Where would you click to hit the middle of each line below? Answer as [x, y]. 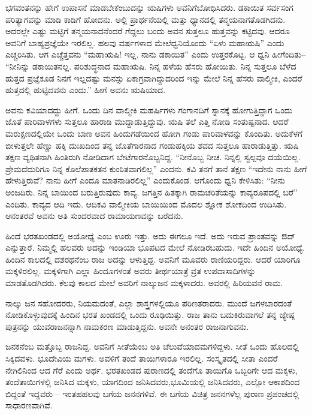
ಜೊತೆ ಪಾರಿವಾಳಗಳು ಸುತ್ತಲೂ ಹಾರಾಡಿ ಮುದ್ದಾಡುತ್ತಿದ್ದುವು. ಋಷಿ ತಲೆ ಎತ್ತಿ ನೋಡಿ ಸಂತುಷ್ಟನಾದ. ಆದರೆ [147, 121]
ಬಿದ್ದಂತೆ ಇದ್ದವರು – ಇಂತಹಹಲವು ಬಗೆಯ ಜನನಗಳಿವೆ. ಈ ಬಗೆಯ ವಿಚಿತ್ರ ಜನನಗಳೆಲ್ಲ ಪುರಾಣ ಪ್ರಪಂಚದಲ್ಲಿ [152, 393]
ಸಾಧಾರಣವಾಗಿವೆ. [29, 405]
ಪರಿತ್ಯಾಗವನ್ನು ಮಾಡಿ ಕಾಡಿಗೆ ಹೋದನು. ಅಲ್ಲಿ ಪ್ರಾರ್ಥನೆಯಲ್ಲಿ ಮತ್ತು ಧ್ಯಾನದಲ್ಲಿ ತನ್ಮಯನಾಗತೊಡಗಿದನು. [146, 19]
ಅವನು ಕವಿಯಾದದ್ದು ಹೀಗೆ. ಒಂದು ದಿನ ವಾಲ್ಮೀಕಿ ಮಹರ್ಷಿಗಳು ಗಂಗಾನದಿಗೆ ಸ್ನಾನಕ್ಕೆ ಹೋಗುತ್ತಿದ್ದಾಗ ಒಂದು [149, 109]
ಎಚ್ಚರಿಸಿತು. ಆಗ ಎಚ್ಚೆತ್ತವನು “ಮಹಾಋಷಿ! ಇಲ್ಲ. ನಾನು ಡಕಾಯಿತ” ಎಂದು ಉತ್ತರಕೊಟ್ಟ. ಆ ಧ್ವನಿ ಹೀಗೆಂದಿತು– [156, 54]
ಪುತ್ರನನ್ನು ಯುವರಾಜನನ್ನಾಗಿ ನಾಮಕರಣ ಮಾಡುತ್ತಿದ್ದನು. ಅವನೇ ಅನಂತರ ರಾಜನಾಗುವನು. [127, 326]
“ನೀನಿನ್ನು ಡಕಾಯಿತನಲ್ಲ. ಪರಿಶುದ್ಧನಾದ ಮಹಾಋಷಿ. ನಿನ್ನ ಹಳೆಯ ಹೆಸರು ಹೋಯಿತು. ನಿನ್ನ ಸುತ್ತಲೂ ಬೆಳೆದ [151, 66]
